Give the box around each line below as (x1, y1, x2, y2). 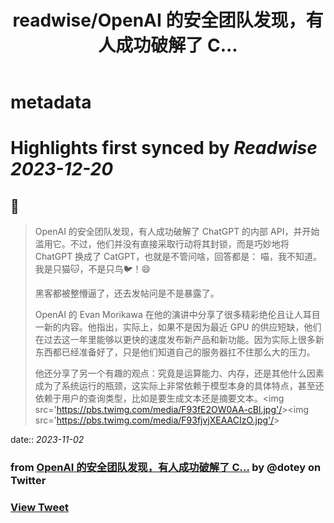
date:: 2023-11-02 (10, 434, 85, 446)
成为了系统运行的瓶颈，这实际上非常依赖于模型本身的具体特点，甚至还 (34, 380, 325, 392)
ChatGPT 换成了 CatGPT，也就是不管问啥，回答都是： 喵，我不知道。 (34, 251, 323, 263)
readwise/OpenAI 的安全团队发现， (12, 9, 307, 32)
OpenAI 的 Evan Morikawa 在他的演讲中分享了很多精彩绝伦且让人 (34, 309, 303, 321)
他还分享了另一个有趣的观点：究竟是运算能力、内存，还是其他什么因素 (34, 367, 325, 380)
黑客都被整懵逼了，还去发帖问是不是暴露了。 (34, 287, 220, 300)
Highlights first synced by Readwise (10, 137, 318, 160)
